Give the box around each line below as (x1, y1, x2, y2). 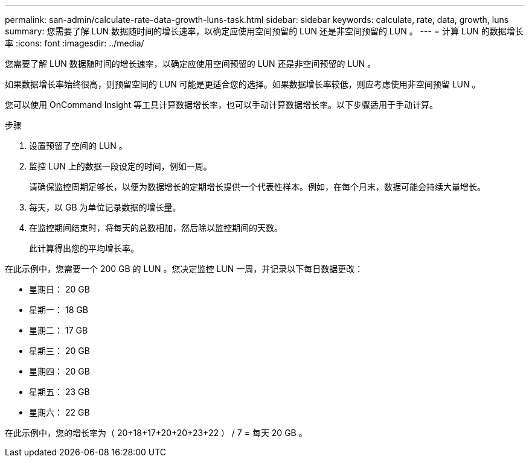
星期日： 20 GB (29, 284, 90, 294)
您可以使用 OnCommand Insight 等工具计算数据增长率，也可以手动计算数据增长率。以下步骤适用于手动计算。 (5, 100, 438, 110)
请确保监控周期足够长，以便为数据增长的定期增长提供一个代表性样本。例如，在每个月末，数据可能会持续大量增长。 (29, 182, 486, 192)
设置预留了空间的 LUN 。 (29, 141, 127, 151)
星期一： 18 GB (29, 305, 88, 315)
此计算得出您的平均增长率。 (29, 243, 139, 253)
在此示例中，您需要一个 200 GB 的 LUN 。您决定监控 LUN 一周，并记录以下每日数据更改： (5, 264, 364, 274)
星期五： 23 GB (29, 387, 90, 397)
